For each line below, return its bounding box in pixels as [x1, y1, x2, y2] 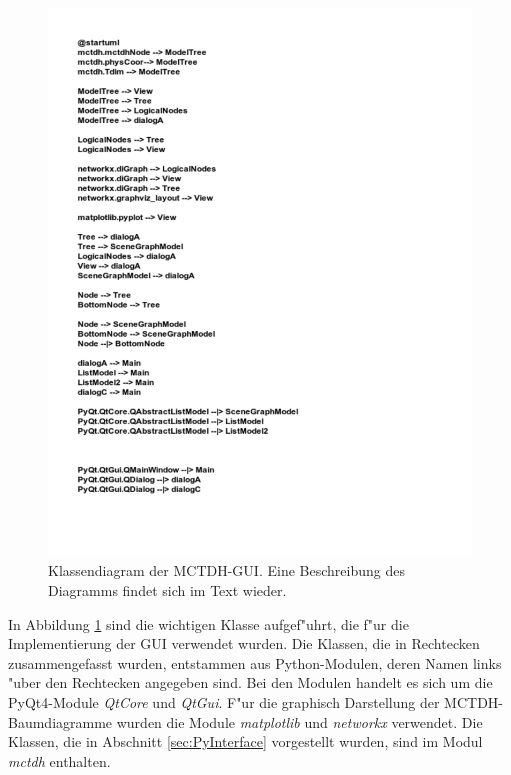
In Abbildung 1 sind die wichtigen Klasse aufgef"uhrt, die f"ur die [8, 613, 409, 634]
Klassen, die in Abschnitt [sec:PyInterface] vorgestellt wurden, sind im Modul [8, 731, 483, 752]
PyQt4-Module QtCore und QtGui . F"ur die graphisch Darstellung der [8, 692, 440, 713]
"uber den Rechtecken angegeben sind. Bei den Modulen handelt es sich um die [8, 672, 493, 693]
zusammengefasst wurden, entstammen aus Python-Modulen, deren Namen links [8, 652, 502, 673]
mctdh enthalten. [8, 750, 111, 771]
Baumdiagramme [8, 711, 113, 732]
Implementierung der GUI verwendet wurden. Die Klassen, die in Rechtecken [8, 633, 480, 654]
